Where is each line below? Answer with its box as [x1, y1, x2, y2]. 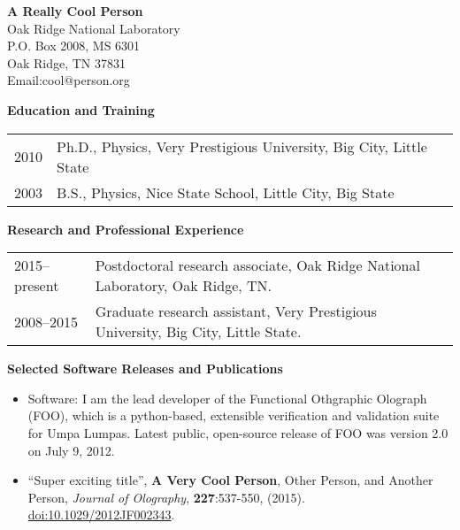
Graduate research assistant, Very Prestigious [95, 301, 377, 322]
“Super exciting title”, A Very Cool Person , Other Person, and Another [27, 471, 433, 489]
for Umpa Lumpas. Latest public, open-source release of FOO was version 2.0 [27, 423, 448, 442]
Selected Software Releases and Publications [7, 359, 283, 378]
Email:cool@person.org [7, 71, 130, 89]
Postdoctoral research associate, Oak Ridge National [95, 255, 420, 276]
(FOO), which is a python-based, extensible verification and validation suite [27, 406, 440, 425]
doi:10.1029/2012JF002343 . [27, 505, 175, 524]
